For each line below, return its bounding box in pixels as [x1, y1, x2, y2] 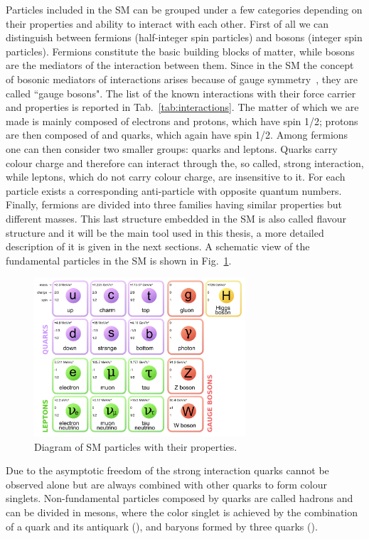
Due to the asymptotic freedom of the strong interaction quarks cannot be [6, 463, 329, 478]
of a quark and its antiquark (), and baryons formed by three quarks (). [6, 518, 318, 533]
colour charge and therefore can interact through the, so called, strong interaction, [6, 155, 364, 170]
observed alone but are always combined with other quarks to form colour [6, 476, 327, 491]
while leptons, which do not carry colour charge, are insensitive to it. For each [6, 169, 346, 184]
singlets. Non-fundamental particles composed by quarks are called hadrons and [6, 491, 353, 506]
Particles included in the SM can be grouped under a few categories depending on [6, 2, 363, 16]
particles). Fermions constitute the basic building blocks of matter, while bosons [6, 43, 355, 58]
